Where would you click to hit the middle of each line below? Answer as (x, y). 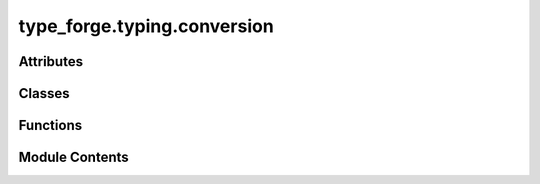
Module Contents (73, 157)
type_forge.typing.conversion (146, 26)
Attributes (51, 61)
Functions (50, 125)
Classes (44, 93)
